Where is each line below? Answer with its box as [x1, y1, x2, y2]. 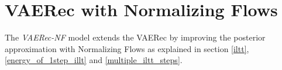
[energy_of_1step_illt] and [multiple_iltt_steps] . [5, 54, 183, 66]
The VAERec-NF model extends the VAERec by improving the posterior [5, 31, 266, 43]
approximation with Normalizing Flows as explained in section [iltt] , [5, 42, 249, 54]
